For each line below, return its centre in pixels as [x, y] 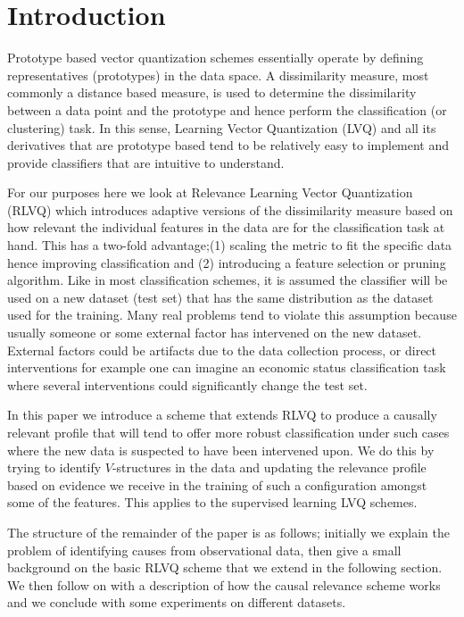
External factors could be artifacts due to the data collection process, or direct [222, 350]
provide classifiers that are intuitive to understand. [146, 162]
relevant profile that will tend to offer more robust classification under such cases [228, 432]
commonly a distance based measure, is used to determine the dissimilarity [212, 92]
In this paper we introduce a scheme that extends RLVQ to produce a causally [222, 415]
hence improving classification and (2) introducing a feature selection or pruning [227, 262]
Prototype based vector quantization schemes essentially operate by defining [215, 58]
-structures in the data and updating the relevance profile [269, 467]
